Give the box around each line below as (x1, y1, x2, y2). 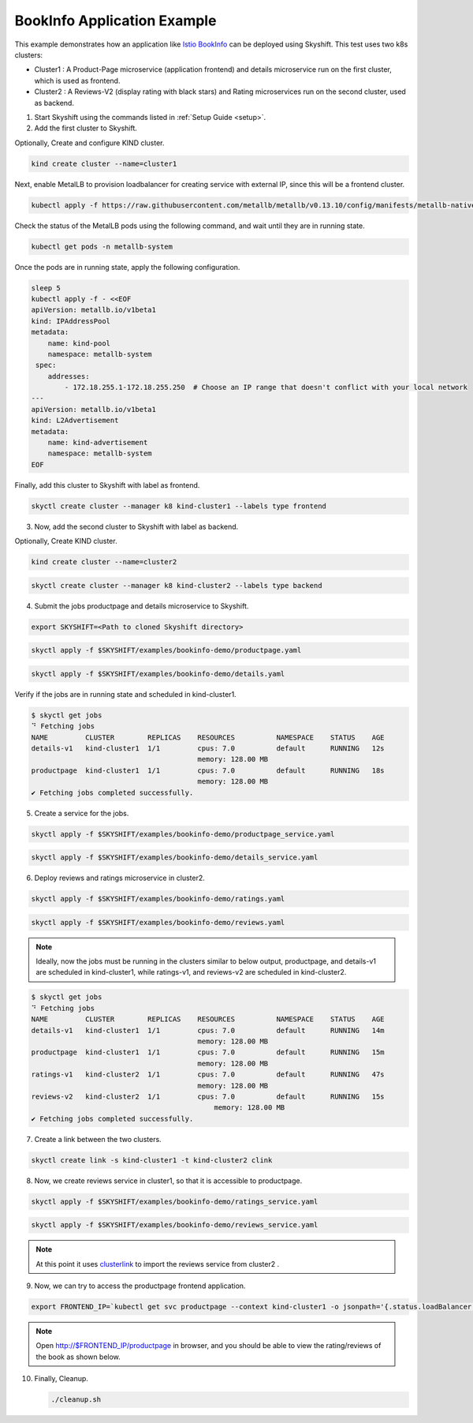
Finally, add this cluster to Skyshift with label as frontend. (14, 480, 200, 489)
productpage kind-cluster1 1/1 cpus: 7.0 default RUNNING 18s (31, 766, 385, 775)
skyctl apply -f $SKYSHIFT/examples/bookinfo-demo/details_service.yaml (31, 853, 318, 862)
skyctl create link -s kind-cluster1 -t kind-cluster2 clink (31, 1155, 273, 1164)
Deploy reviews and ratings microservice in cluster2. (34, 873, 205, 883)
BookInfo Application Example (14, 12, 217, 29)
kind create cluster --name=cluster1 (31, 159, 177, 168)
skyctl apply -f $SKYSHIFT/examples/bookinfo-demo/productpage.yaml (31, 646, 302, 655)
